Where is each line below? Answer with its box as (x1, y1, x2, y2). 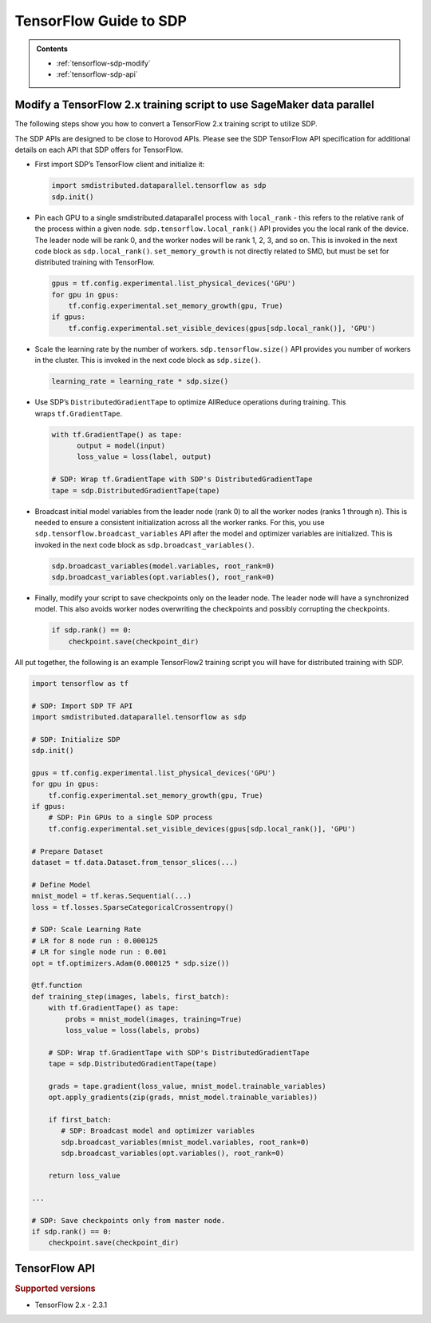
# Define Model (31, 880, 91, 889)
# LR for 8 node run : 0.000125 (31, 936, 159, 945)
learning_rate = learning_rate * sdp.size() (51, 377, 229, 386)
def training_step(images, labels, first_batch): (31, 992, 230, 1001)
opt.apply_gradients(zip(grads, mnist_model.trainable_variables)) (48, 1093, 318, 1102)
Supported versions (14, 1283, 96, 1294)
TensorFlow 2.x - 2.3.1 (34, 1300, 108, 1310)
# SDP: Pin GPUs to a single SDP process (48, 813, 213, 823)
